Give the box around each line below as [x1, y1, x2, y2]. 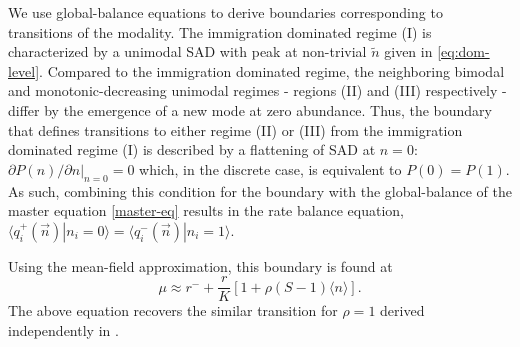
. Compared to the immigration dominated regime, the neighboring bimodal [39, 60, 505, 81]
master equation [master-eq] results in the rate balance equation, [8, 200, 404, 221]
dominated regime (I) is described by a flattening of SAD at [8, 139, 376, 160]
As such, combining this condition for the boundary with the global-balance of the [8, 180, 512, 201]
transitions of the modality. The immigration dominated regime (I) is [8, 21, 432, 42]
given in [384, 41, 433, 62]
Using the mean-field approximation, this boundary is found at [8, 255, 393, 276]
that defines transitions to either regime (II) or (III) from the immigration [8, 119, 463, 140]
